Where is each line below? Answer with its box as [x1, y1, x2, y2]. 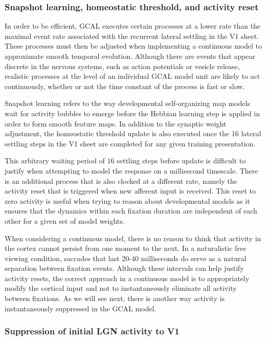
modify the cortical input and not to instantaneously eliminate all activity [5, 283, 237, 293]
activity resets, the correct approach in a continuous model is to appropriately [5, 272, 250, 283]
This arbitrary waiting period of [5, 155, 105, 166]
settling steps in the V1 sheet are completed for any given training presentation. [5, 138, 256, 148]
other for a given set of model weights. [5, 215, 125, 226]
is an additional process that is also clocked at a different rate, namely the [5, 175, 237, 186]
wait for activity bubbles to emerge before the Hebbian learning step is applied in [5, 108, 260, 118]
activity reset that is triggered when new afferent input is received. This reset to [5, 185, 256, 196]
